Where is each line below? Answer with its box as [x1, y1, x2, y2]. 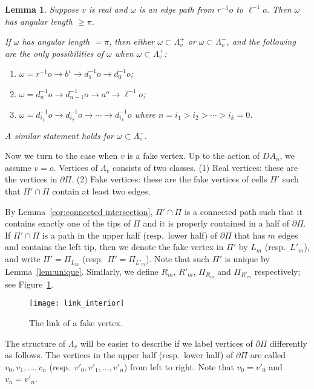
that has [234, 228, 266, 241]
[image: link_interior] [29, 299, 125, 308]
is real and [88, 3, 128, 15]
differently [270, 336, 307, 349]
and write [5, 252, 41, 265]
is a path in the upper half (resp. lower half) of [42, 228, 218, 241]
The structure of [5, 336, 66, 349]
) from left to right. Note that [123, 360, 234, 373]
